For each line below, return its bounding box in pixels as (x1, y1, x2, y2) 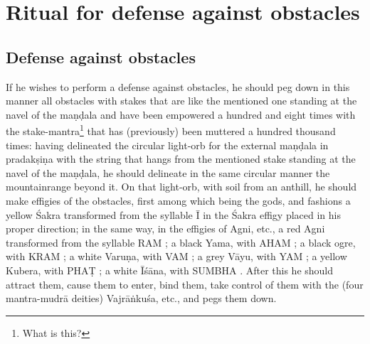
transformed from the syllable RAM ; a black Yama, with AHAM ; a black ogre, (6, 235, 356, 249)
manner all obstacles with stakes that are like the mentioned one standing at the (6, 93, 357, 108)
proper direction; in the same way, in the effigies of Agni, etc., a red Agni (6, 221, 325, 236)
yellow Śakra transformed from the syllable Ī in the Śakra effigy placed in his (6, 207, 341, 222)
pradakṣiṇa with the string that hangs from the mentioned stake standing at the (6, 151, 356, 166)
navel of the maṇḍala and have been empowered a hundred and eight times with (6, 107, 356, 122)
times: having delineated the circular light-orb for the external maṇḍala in (6, 137, 329, 152)
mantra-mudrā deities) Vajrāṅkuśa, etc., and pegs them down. (6, 291, 277, 306)
